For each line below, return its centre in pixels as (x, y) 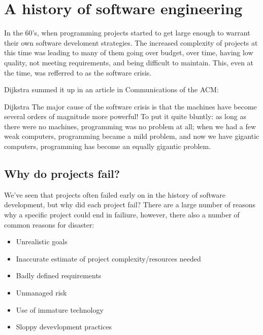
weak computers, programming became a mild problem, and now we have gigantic (132, 136)
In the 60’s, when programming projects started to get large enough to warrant (127, 33)
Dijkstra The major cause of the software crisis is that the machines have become (130, 106)
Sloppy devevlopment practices (64, 327)
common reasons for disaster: (49, 224)
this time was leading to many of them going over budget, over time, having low (129, 52)
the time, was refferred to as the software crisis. (78, 72)
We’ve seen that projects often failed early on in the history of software (115, 194)
